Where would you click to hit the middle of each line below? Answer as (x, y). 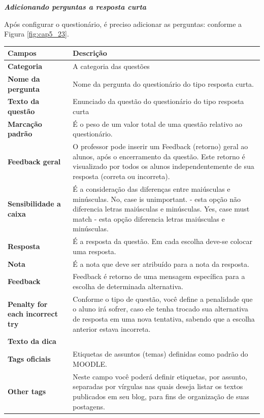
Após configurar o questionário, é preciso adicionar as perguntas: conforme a (123, 24)
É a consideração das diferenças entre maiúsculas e (152, 188)
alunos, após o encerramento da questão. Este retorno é (159, 156)
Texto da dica (32, 341)
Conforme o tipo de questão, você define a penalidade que (163, 299)
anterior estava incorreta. (112, 328)
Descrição (90, 53)
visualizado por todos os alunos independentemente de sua (163, 166)
